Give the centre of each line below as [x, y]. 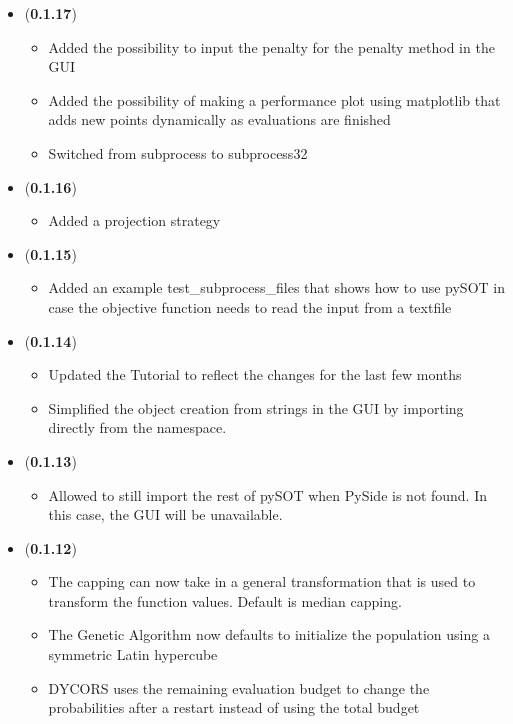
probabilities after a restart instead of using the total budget [234, 707]
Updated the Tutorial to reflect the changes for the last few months [255, 374]
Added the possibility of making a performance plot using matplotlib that [274, 99]
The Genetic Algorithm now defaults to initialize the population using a [269, 634]
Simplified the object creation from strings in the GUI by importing [256, 407]
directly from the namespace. [137, 427]
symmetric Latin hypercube [133, 654]
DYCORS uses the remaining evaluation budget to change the [239, 687]
